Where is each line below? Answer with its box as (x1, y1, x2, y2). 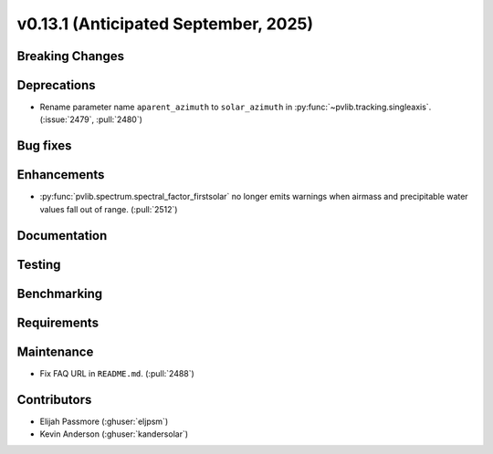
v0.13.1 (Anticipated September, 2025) (16, 14, 314, 34)
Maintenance (16, 344, 94, 359)
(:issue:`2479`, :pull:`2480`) (39, 114, 143, 125)
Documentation (16, 228, 108, 243)
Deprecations (16, 77, 96, 93)
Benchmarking (16, 285, 103, 301)
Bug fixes (16, 138, 72, 154)
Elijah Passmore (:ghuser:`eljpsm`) (39, 416, 169, 427)
